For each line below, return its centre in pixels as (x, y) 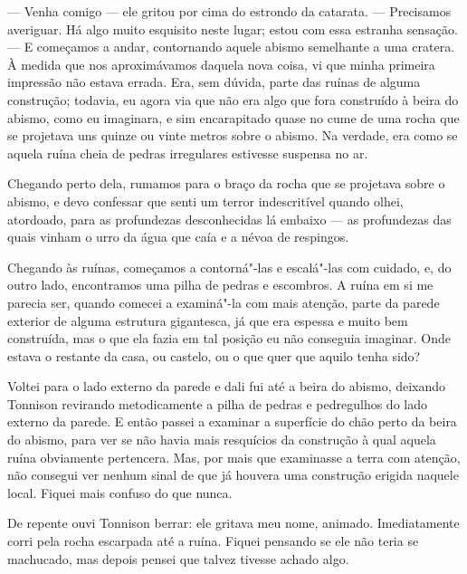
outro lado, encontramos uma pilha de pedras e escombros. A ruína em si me (220, 285)
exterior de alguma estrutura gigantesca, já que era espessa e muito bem (208, 320)
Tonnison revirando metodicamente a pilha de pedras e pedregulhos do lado (217, 403)
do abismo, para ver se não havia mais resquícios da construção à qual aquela (222, 440)
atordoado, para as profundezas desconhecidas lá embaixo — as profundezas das (229, 219)
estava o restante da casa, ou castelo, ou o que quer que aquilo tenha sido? (214, 355)
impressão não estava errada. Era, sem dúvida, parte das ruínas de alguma (214, 82)
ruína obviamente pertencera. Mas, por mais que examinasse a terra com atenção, (234, 457)
